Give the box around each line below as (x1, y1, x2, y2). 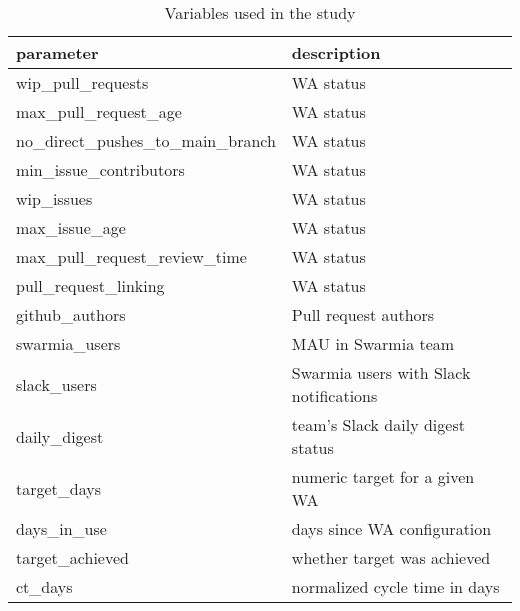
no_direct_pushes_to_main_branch (16, 129, 276, 152)
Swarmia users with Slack (291, 361, 471, 384)
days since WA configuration (291, 517, 492, 540)
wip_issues (16, 187, 93, 210)
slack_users (16, 372, 97, 396)
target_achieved (16, 546, 129, 569)
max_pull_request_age (16, 100, 182, 123)
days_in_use (16, 517, 107, 540)
